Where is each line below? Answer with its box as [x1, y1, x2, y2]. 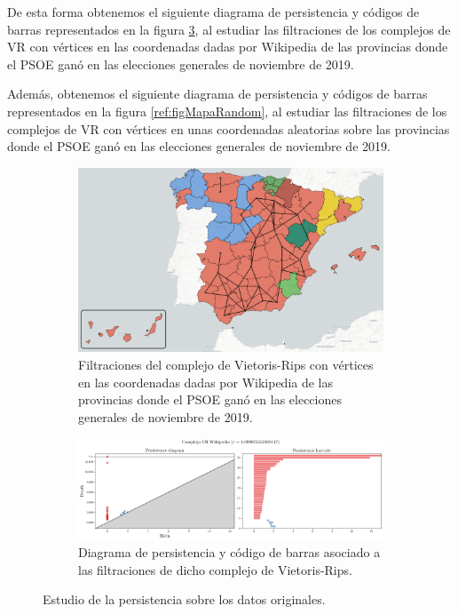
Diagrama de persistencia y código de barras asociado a [78, 543, 381, 562]
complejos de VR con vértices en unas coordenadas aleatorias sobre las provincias [7, 119, 450, 138]
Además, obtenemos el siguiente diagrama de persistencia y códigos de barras [7, 84, 428, 103]
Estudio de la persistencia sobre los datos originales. [43, 590, 326, 609]
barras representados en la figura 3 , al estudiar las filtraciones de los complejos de [7, 20, 451, 38]
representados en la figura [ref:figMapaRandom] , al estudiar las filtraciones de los [7, 101, 447, 120]
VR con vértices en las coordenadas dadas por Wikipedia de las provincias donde [7, 37, 448, 56]
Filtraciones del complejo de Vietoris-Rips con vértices [78, 355, 374, 373]
